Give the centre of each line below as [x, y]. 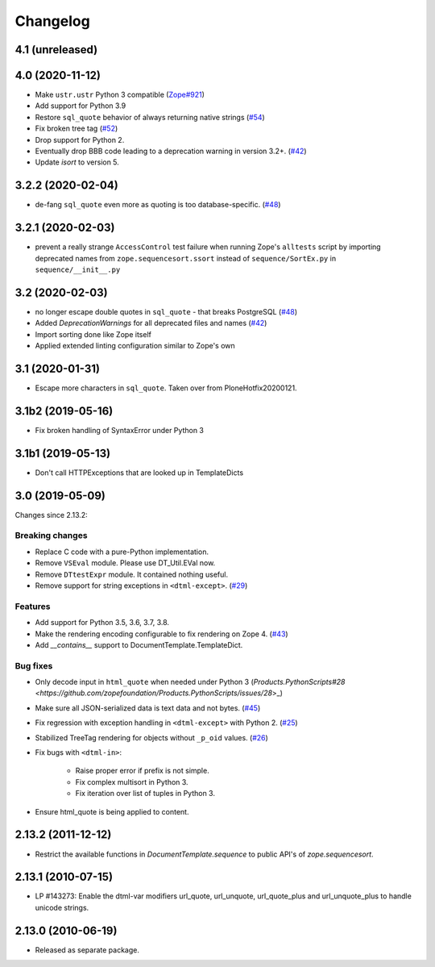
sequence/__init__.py [78, 270]
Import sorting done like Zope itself [93, 334]
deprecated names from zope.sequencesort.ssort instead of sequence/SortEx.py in [186, 258]
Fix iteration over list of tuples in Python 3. [145, 794]
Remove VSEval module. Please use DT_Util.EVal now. [125, 563]
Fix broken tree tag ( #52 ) [77, 128]
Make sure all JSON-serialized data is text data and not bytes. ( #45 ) [148, 708]
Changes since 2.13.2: [51, 515]
